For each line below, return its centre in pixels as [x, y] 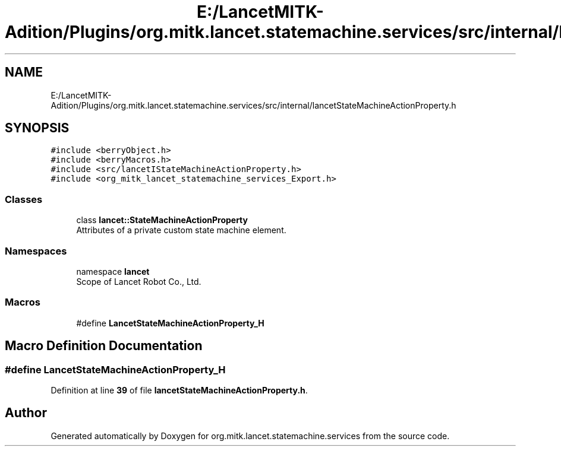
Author [26, 413]
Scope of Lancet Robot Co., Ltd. [139, 281]
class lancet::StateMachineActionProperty [162, 220]
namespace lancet [113, 271]
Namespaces [36, 251]
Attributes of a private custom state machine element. [181, 230]
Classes [24, 199]
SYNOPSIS [37, 128]
